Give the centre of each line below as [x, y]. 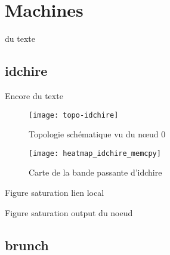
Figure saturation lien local [55, 193]
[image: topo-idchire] [74, 115]
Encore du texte [34, 95]
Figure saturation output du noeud [69, 212]
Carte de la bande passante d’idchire [95, 172]
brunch [27, 245]
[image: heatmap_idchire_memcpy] [95, 153]
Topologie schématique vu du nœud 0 [97, 134]
